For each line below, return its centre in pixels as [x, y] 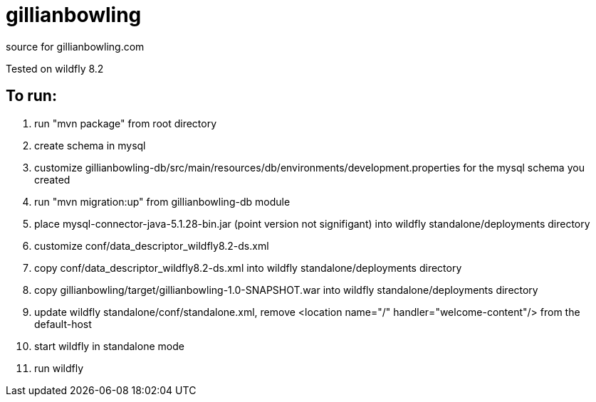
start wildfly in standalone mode [109, 346]
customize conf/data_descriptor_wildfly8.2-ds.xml [152, 245]
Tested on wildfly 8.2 [55, 68]
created [52, 179]
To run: [31, 96]
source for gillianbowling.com [75, 46]
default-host [63, 324]
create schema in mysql [90, 145]
